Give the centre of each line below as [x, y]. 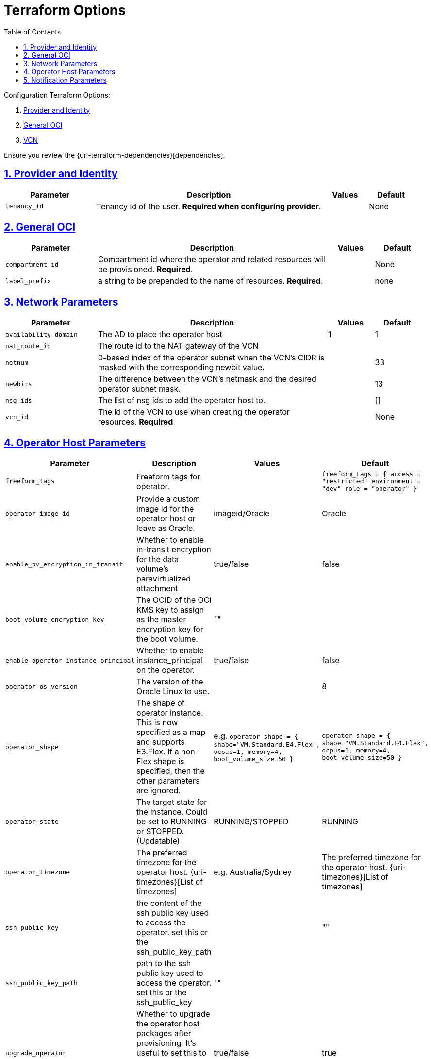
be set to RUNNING [172, 822]
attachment [157, 589]
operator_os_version [41, 686]
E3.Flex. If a [158, 752]
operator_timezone [38, 872]
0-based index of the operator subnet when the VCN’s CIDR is [211, 358]
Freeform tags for [168, 476]
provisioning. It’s [166, 1043]
